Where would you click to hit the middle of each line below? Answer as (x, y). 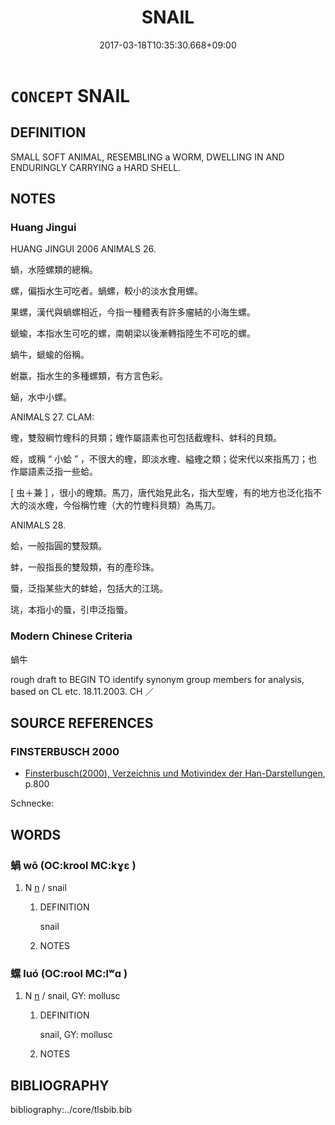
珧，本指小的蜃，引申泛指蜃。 (71, 610)
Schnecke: (32, 803)
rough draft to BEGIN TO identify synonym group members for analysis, (157, 679)
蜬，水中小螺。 (41, 397)
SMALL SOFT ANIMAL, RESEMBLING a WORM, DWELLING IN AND (147, 157)
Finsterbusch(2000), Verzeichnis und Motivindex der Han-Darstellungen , (175, 773)
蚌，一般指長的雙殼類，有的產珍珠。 (85, 567)
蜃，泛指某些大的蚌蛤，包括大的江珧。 (89, 588)
